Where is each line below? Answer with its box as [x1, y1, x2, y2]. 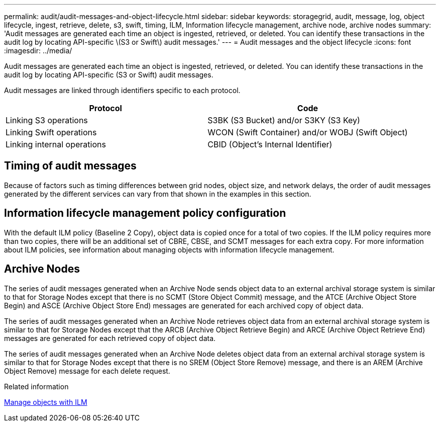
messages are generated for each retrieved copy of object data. [4, 333, 216, 343]
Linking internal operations [6, 139, 106, 149]
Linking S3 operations [6, 115, 88, 125]
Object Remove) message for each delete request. [4, 366, 170, 375]
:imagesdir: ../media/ [4, 46, 72, 55]
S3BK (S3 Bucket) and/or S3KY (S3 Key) [207, 115, 360, 125]
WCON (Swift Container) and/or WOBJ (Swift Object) [207, 127, 408, 137]
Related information [4, 382, 69, 391]
